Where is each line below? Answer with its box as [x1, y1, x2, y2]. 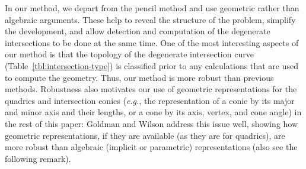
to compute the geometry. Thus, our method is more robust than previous [5, 71, 274, 83]
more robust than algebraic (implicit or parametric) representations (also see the [5, 141, 298, 153]
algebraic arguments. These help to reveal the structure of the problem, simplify [5, 13, 296, 25]
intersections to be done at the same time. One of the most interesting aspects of [5, 36, 299, 48]
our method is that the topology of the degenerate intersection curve [5, 48, 254, 60]
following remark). [5, 152, 71, 164]
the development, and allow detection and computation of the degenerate [5, 25, 270, 37]
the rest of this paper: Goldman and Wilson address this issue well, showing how [5, 117, 298, 129]
